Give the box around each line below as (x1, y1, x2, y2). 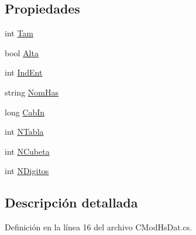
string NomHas (5, 86, 59, 98)
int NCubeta (5, 145, 50, 157)
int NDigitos (5, 165, 49, 177)
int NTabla (5, 125, 44, 138)
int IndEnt (5, 66, 43, 79)
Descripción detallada (5, 193, 138, 212)
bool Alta (5, 46, 39, 59)
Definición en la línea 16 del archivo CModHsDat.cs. (5, 221, 192, 233)
